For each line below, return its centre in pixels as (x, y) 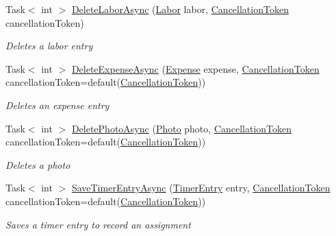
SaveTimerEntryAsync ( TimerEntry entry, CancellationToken (201, 188)
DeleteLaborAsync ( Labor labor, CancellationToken (180, 9)
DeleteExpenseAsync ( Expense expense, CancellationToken (195, 68)
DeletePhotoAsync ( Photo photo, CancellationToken (182, 128)
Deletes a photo (38, 164)
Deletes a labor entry (49, 46)
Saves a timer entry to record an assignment (98, 224)
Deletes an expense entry (57, 105)
